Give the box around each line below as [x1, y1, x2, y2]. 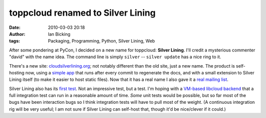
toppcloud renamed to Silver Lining [9, 7, 156, 18]
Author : [9, 31, 26, 37]
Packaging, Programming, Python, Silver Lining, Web [48, 38, 155, 44]
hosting [9, 70, 25, 75]
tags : [9, 38, 20, 44]
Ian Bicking [48, 31, 71, 37]
